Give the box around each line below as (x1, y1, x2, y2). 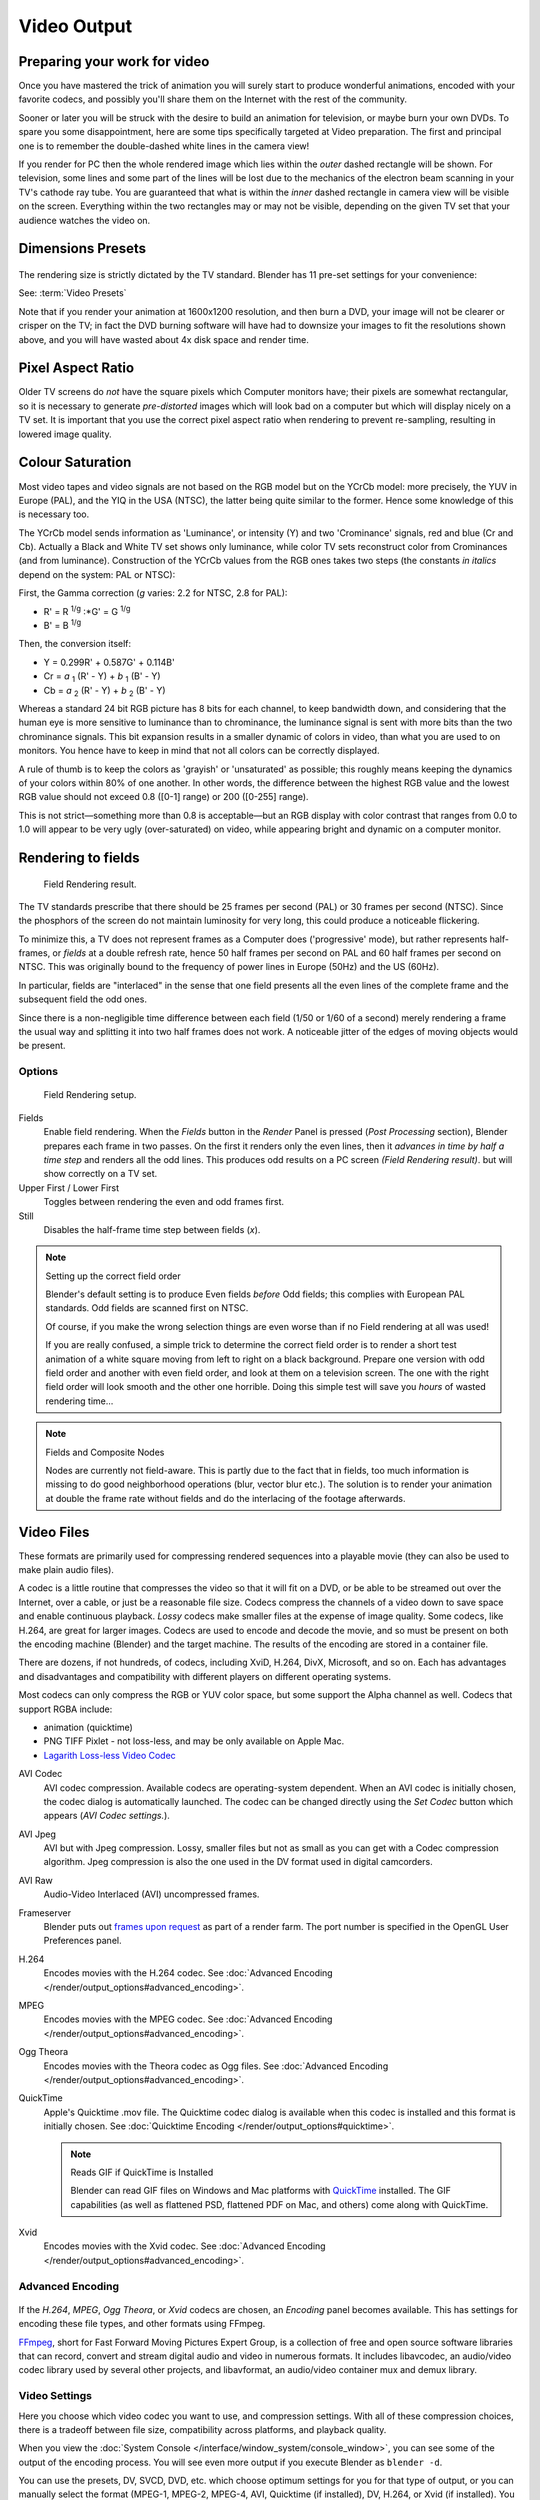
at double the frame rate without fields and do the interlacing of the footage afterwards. (45, 1492, 406, 1504)
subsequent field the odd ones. (18, 993, 147, 1005)
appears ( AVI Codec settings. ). (43, 1810, 170, 1822)
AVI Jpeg (18, 1828, 57, 1840)
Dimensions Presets (18, 240, 147, 257)
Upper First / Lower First (18, 1181, 120, 1194)
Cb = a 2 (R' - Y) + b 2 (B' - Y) (43, 684, 166, 699)
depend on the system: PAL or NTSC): (18, 568, 176, 580)
